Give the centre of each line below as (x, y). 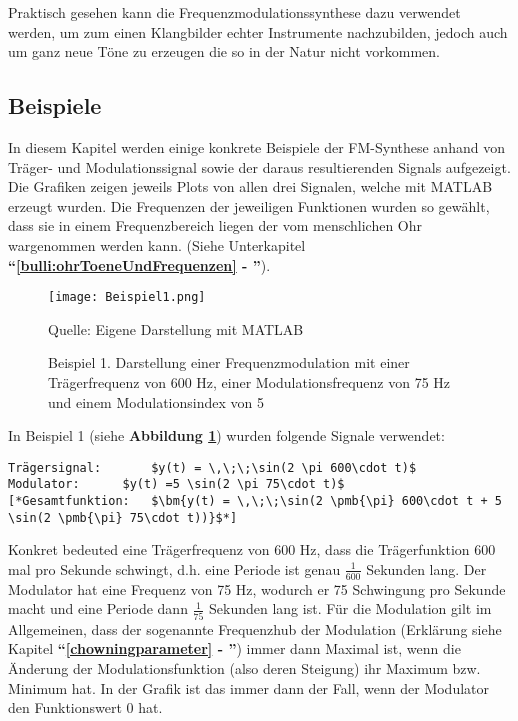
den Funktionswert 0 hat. (85, 707)
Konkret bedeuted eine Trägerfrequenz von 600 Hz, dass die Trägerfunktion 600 (252, 549)
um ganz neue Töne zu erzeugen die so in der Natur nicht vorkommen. (224, 51)
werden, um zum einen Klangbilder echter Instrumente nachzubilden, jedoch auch (258, 31)
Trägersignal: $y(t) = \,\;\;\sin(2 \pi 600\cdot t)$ (212, 467)
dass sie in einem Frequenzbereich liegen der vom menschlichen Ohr (215, 225)
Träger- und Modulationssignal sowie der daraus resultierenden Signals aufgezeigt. (259, 166)
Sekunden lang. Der (426, 568)
